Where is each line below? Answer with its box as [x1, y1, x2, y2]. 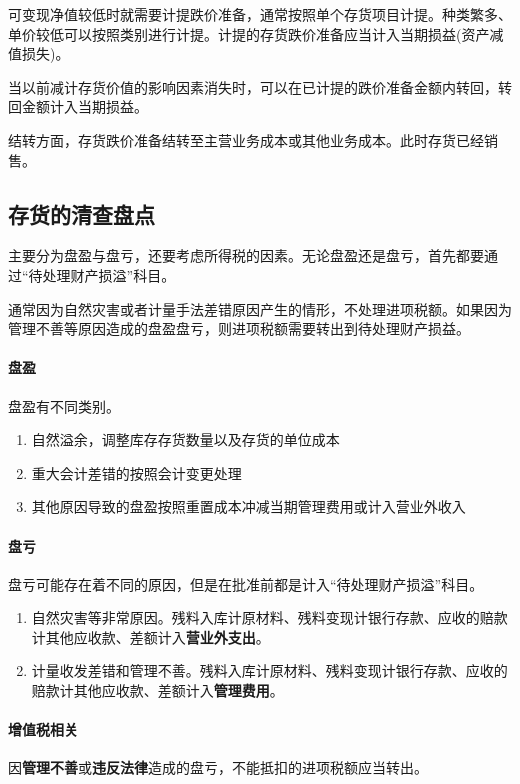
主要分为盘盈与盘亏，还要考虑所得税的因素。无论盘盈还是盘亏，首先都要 [8, 245, 484, 266]
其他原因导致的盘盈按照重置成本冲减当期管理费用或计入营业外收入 [31, 496, 466, 517]
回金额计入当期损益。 [8, 96, 148, 117]
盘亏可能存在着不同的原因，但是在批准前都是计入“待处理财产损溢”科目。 [8, 573, 484, 594]
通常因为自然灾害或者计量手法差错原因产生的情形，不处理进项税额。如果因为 [8, 298, 512, 319]
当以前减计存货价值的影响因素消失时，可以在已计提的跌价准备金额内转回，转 [8, 76, 512, 97]
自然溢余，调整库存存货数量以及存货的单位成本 [31, 429, 340, 450]
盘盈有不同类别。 [8, 395, 120, 416]
